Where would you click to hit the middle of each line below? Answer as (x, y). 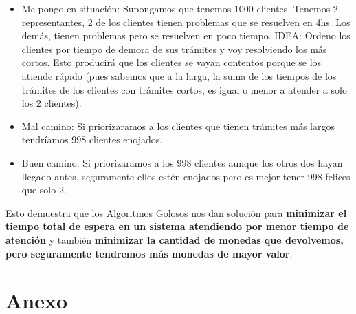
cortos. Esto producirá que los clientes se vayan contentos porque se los (171, 62)
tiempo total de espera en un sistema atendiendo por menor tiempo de (177, 226)
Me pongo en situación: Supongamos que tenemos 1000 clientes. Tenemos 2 (180, 8)
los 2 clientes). (52, 103)
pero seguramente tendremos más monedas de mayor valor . (149, 253)
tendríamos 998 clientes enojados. (92, 139)
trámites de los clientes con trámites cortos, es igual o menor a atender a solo (184, 89)
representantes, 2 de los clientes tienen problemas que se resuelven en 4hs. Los (186, 22)
